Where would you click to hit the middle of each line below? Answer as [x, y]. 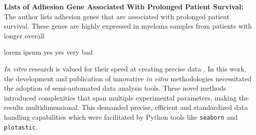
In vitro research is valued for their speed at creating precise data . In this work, [125, 68]
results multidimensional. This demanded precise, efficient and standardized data [126, 107]
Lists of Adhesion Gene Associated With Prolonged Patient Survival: [124, 6]
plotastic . [21, 126]
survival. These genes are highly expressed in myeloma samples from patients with [128, 26]
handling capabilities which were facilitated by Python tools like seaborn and [121, 117]
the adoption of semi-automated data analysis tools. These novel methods [115, 88]
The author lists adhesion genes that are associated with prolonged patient [117, 16]
